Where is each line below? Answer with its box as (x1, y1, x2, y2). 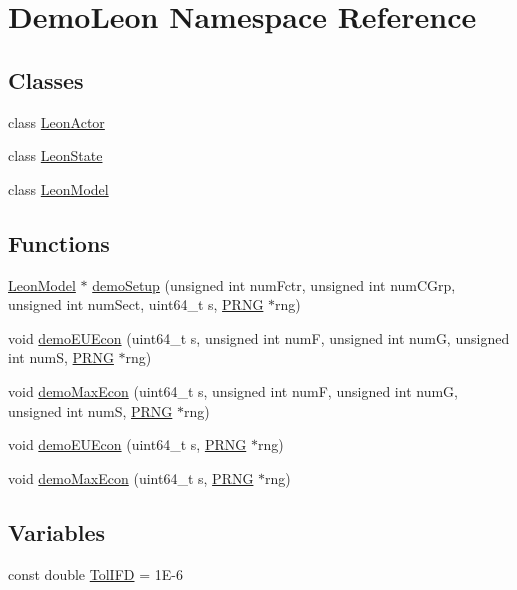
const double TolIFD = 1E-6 (8, 563, 183, 584)
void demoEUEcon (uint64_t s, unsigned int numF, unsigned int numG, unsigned (8, 327, 510, 348)
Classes (8, 64, 84, 95)
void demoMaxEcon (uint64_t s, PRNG (8, 467, 254, 488)
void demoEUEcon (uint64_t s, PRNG (8, 434, 247, 455)
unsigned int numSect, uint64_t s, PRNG (8, 294, 264, 315)
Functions (8, 227, 110, 258)
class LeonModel (8, 178, 109, 199)
